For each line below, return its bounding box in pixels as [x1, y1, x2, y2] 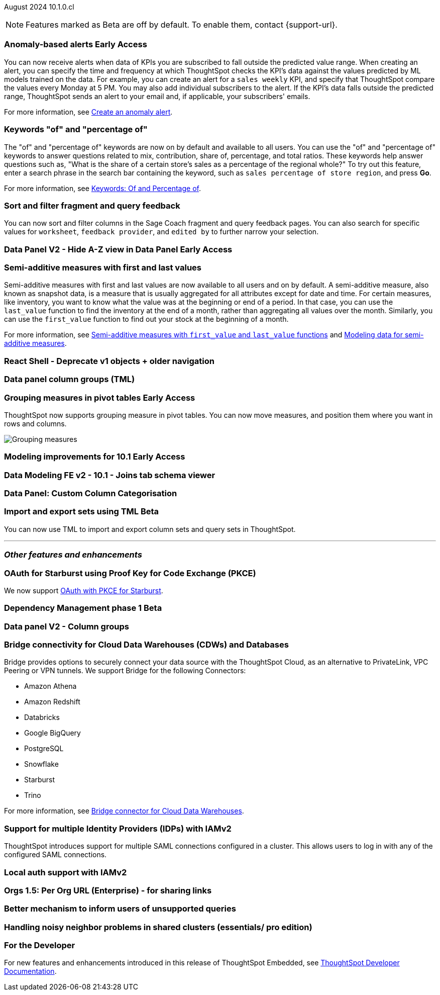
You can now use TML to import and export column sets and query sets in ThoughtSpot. [4, 524, 296, 533]
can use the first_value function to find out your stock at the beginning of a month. [4, 315, 289, 324]
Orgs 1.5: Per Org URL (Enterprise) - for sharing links [4, 885, 212, 895]
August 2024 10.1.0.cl [4, 3, 74, 11]
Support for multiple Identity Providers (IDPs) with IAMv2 [4, 823, 232, 834]
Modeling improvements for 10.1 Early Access [4, 451, 185, 462]
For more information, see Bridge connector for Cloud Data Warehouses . [4, 806, 244, 816]
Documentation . [4, 967, 57, 976]
